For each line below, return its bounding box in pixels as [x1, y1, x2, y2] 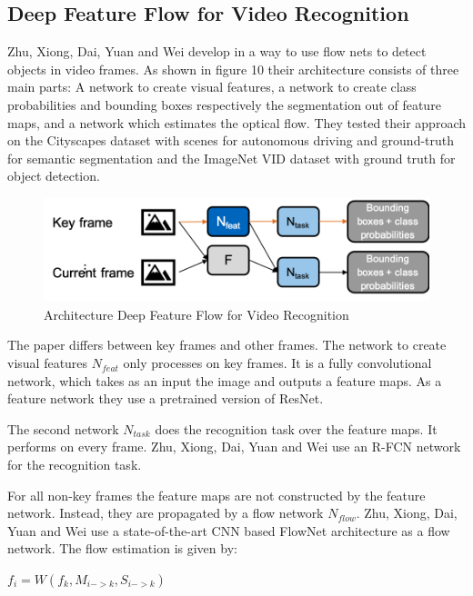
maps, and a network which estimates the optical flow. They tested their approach [7, 113, 466, 132]
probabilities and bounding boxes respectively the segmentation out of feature [7, 94, 441, 114]
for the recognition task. [7, 455, 142, 474]
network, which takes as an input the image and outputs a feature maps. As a [7, 371, 442, 390]
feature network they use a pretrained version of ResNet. [7, 389, 324, 408]
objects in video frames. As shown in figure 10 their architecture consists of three [7, 59, 459, 78]
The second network [7, 419, 119, 438]
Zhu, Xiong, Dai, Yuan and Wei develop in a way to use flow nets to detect [7, 42, 427, 61]
